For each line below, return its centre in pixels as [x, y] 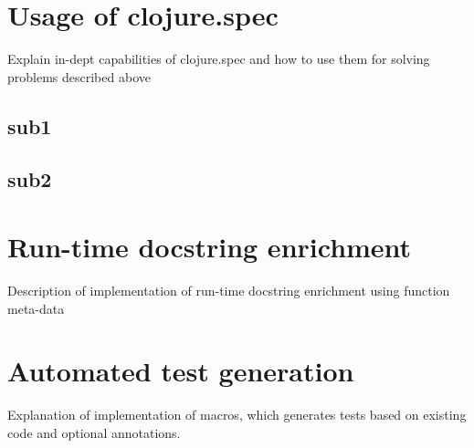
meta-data [36, 308]
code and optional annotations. [94, 432]
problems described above [79, 76]
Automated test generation [181, 371]
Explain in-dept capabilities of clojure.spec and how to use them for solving [219, 59]
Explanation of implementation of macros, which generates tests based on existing [237, 415]
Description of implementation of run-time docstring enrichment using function [229, 290]
